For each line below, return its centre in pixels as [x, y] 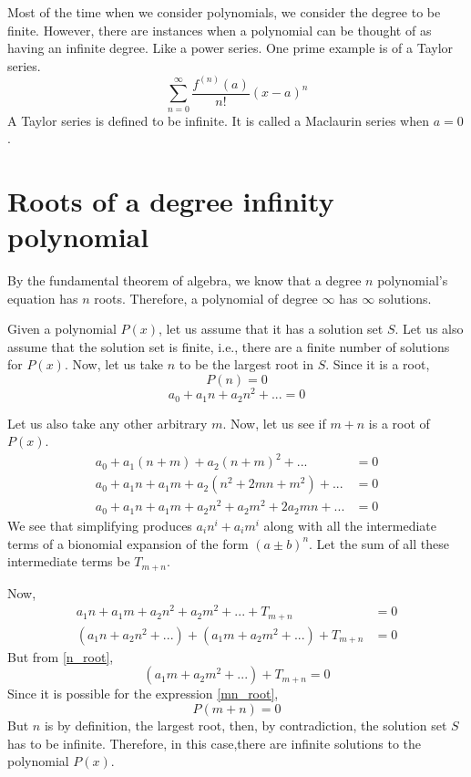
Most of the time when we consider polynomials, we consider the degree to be [224, 12]
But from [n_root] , [61, 656]
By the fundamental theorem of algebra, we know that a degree [184, 280]
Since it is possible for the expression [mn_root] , [143, 694]
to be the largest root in [246, 364]
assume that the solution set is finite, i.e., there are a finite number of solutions [229, 346]
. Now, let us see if [274, 423]
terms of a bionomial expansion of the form [128, 543]
